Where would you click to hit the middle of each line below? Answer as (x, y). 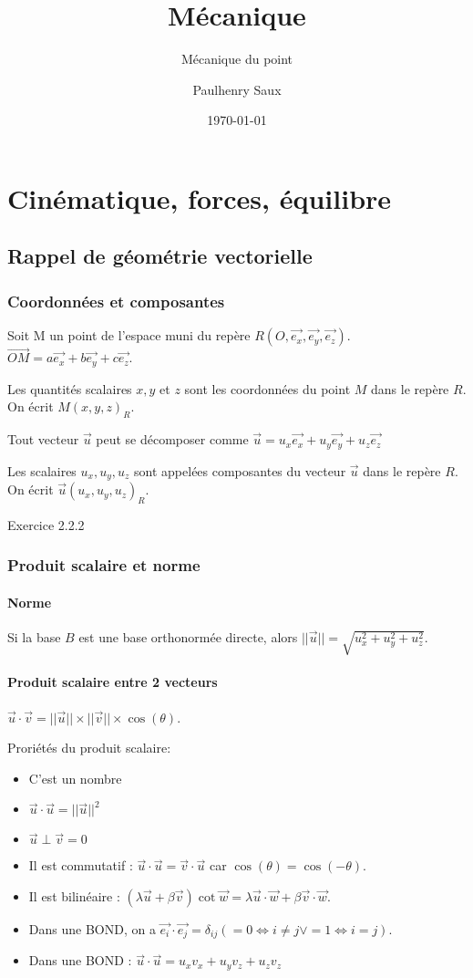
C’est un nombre (75, 778)
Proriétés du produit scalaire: (89, 748)
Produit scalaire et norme (104, 565)
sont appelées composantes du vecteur (240, 470)
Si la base (34, 637)
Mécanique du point (237, 59)
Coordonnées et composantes (116, 301)
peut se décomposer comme (172, 439)
